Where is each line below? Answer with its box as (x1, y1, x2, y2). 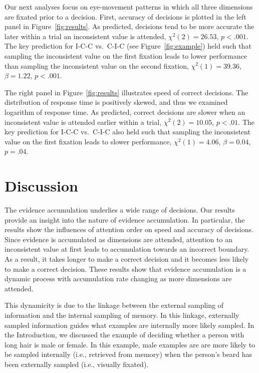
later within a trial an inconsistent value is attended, (5, 31, 166, 41)
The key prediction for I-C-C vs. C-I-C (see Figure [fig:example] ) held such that (5, 41, 251, 51)
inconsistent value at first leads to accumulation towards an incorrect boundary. (5, 244, 249, 254)
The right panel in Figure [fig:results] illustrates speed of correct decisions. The (5, 87, 248, 97)
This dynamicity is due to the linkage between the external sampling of (5, 300, 223, 310)
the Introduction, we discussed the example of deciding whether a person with (5, 329, 244, 340)
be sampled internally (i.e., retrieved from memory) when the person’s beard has (5, 349, 252, 359)
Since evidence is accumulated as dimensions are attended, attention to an (5, 234, 232, 244)
